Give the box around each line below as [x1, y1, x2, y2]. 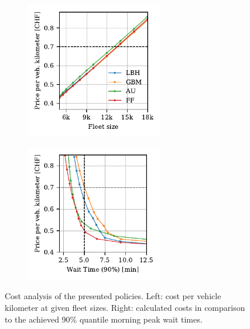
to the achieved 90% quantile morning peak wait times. [5, 313, 203, 325]
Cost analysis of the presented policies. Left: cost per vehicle [5, 290, 221, 302]
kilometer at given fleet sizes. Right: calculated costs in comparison [5, 301, 245, 313]
